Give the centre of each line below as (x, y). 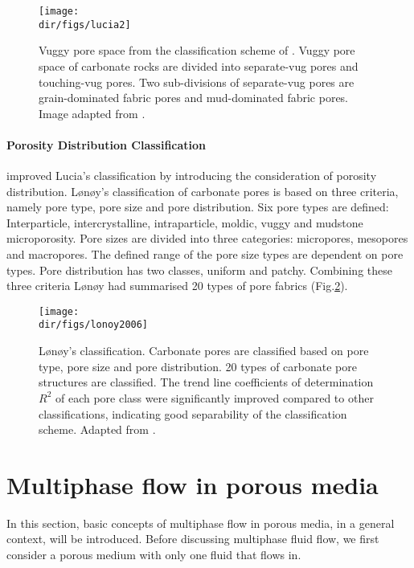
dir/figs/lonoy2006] (94, 325)
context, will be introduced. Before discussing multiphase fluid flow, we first (193, 539)
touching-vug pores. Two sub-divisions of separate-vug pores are (197, 82)
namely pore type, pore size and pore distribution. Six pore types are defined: (198, 207)
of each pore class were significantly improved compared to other (214, 397)
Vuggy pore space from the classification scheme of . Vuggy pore (197, 50)
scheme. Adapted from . (97, 429)
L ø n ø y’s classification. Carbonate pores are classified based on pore (204, 351)
